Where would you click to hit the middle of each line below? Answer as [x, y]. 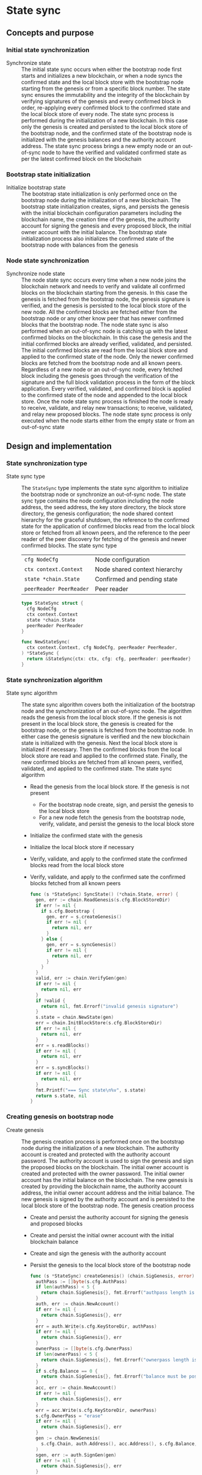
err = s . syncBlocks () [63, 1068]
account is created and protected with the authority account [96, 1154]
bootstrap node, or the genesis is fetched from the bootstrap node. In [107, 730]
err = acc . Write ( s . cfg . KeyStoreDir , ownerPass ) [96, 1410]
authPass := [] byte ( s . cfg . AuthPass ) [81, 1282]
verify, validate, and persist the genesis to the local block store [116, 824]
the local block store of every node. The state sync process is [98, 114]
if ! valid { [50, 1000]
